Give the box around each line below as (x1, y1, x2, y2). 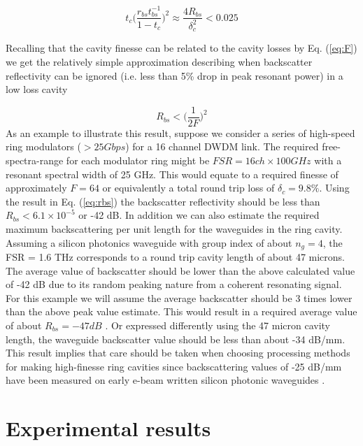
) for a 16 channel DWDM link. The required (125, 139, 319, 154)
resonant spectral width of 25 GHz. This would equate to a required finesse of (6, 166, 339, 181)
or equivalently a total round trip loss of (102, 180, 275, 195)
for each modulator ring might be (66, 152, 210, 167)
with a (314, 152, 342, 167)
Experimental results (6, 414, 211, 443)
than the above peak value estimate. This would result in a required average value (6, 304, 357, 319)
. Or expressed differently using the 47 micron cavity (105, 317, 330, 332)
